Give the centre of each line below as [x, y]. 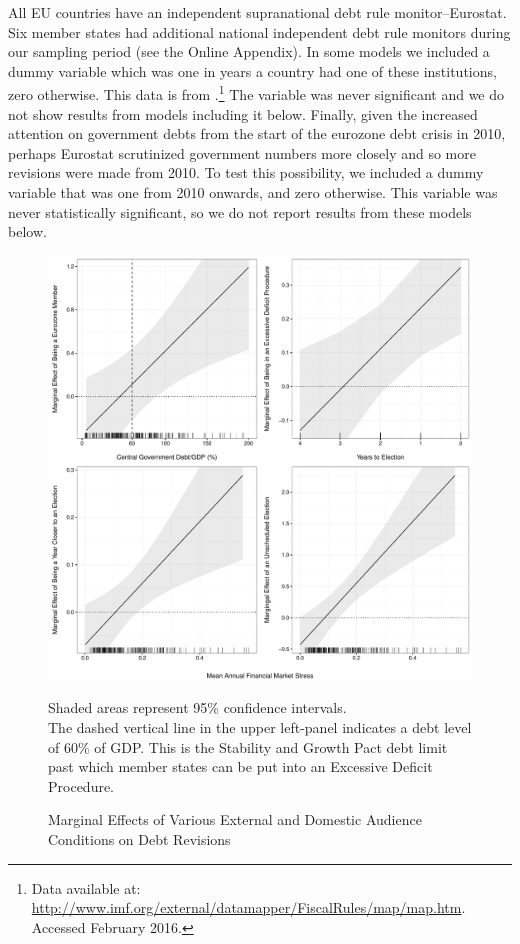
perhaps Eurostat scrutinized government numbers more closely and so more [242, 152]
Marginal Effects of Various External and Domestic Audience [235, 819]
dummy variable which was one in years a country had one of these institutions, [252, 70]
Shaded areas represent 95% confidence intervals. [197, 707]
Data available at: [86, 887]
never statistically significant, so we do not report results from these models [240, 211]
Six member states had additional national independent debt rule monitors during [259, 31]
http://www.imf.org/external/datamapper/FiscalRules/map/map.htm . [248, 907]
